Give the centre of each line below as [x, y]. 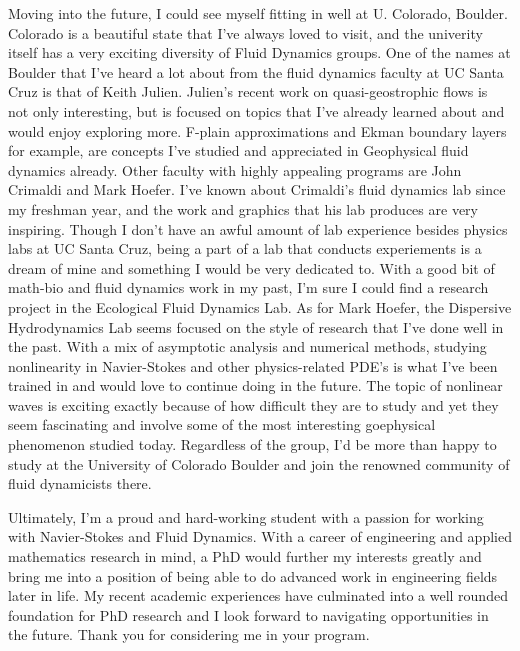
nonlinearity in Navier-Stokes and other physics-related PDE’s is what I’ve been [253, 365]
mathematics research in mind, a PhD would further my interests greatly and [245, 556]
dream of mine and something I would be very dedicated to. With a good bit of [251, 267]
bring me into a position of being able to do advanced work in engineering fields [253, 575]
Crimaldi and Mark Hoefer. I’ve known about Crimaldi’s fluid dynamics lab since [257, 189]
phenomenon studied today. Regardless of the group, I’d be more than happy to [252, 444]
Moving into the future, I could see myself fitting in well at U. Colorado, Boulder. [258, 13]
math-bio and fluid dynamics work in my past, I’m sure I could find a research [248, 287]
